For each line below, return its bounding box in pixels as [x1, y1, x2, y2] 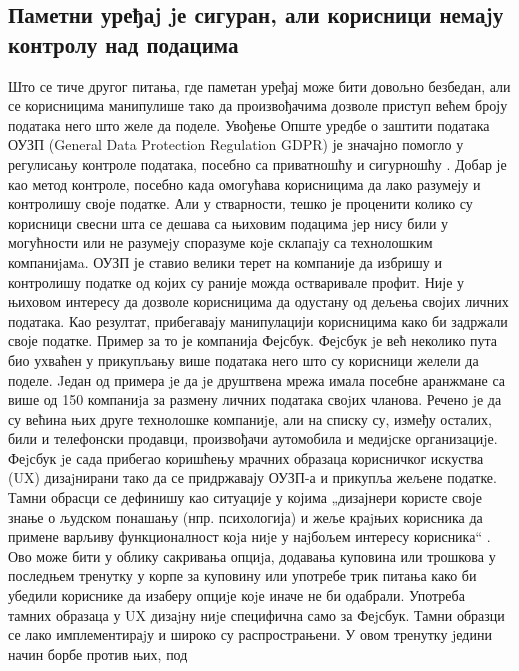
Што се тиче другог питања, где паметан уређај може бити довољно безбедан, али [8, 75, 511, 96]
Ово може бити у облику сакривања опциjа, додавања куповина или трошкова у [8, 545, 496, 566]
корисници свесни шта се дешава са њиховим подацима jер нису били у [8, 212, 449, 233]
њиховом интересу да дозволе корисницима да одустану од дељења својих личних [8, 291, 509, 312]
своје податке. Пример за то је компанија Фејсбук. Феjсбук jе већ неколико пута [8, 330, 498, 351]
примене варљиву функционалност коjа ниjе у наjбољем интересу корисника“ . [8, 526, 491, 547]
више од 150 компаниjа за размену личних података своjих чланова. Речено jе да [8, 389, 502, 410]
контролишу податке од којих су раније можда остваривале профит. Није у [8, 271, 465, 292]
